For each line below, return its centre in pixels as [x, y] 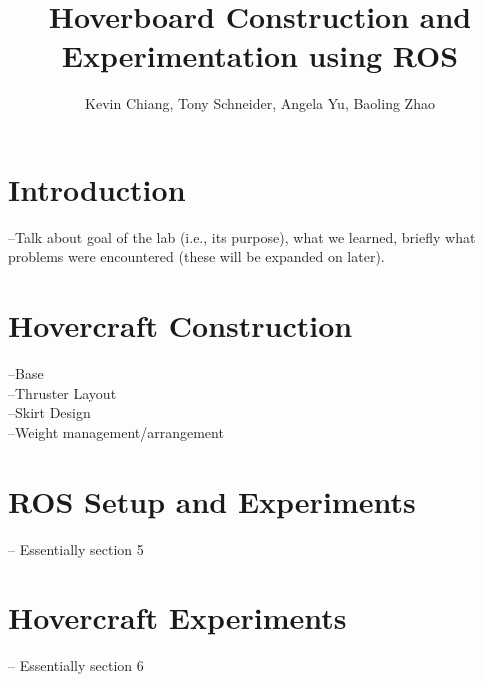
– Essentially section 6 [76, 665]
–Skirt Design [49, 412]
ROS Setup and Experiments [212, 500]
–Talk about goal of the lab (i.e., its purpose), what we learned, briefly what [242, 236]
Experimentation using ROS [260, 55]
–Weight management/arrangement [116, 431]
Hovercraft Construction [180, 325]
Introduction [97, 188]
